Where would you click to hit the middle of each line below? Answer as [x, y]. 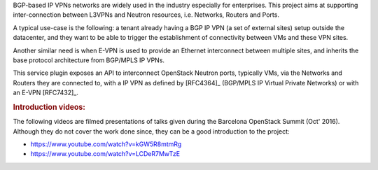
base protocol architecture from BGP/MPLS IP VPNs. [89, 60]
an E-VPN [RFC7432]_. [45, 93]
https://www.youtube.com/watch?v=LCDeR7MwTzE [105, 154]
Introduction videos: [49, 107]
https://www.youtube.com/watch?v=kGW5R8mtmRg [106, 144]
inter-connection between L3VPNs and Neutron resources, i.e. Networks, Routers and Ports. [146, 15]
